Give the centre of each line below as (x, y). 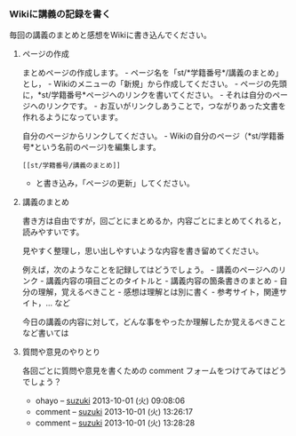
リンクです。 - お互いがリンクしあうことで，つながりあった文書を (166, 106)
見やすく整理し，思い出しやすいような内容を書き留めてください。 (143, 251)
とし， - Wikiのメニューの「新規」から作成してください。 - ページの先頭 (154, 84)
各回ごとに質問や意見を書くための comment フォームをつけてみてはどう (154, 371)
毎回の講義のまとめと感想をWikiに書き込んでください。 (110, 35)
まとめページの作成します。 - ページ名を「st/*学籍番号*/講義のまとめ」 (152, 73)
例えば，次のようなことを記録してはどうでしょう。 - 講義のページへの (150, 270)
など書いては (45, 333)
